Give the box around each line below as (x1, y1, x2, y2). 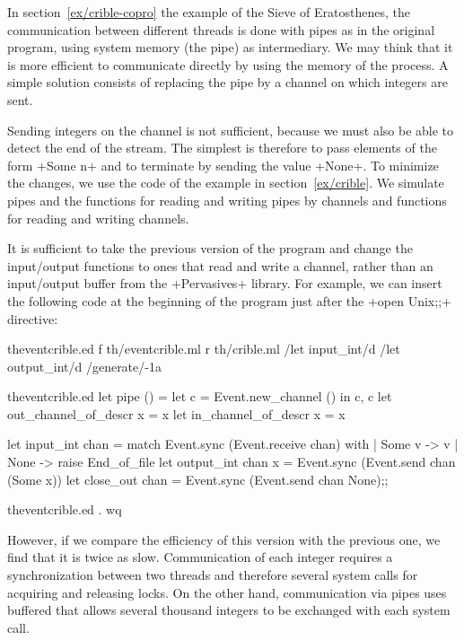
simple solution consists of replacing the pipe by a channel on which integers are (7, 73, 448, 92)
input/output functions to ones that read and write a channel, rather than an (7, 256, 433, 275)
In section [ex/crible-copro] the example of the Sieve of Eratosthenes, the (7, 3, 410, 21)
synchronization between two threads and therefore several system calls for (7, 565, 418, 584)
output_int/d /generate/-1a (7, 356, 162, 375)
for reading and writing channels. (7, 208, 189, 227)
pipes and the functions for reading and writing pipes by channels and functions (7, 190, 447, 209)
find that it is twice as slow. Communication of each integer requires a (7, 548, 393, 566)
